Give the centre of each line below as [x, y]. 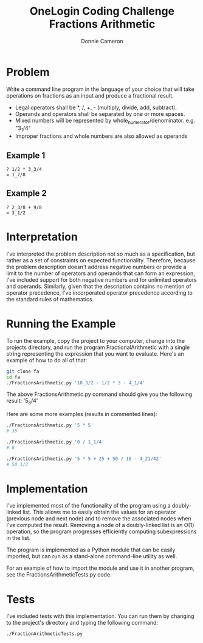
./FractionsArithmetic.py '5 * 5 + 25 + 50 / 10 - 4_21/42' [84, 459]
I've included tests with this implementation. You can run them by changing [100, 616]
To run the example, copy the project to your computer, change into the [96, 340]
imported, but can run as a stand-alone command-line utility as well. [92, 556]
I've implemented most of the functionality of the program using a [89, 506]
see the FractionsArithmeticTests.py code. [59, 575]
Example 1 [26, 155]
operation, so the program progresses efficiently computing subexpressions [101, 531]
